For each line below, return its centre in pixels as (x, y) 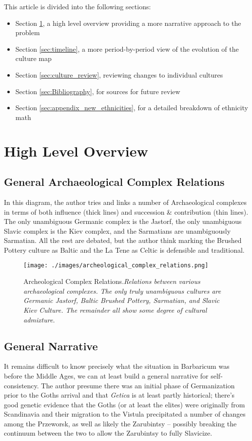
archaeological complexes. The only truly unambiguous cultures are (122, 291)
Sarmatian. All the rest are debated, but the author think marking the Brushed (123, 240)
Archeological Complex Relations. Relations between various (112, 281)
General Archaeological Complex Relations (114, 182)
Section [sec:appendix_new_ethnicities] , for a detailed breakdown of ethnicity (132, 108)
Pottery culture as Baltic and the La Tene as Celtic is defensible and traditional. (124, 250)
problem (28, 32)
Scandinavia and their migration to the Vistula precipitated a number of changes (125, 414)
